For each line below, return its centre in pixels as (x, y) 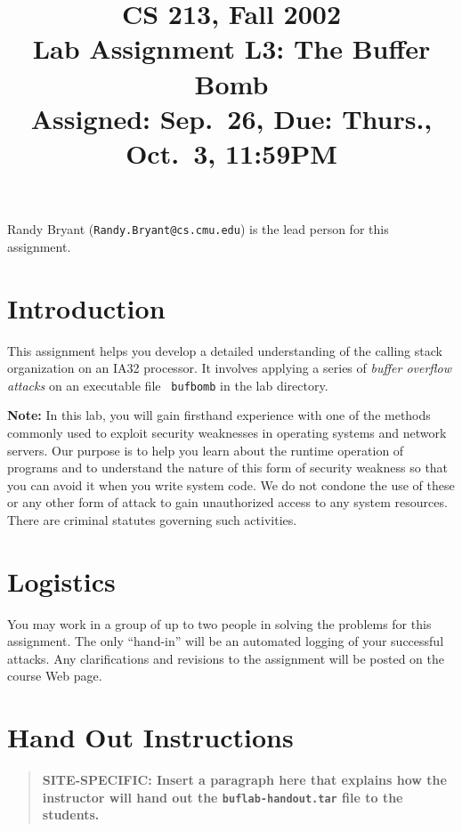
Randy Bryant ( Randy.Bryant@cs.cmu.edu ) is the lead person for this (198, 229)
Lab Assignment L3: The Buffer (231, 48)
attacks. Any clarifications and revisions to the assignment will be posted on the (226, 658)
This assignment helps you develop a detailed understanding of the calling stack (225, 350)
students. (71, 815)
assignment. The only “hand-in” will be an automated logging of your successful (226, 641)
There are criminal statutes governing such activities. (152, 519)
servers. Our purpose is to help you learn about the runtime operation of (206, 450)
